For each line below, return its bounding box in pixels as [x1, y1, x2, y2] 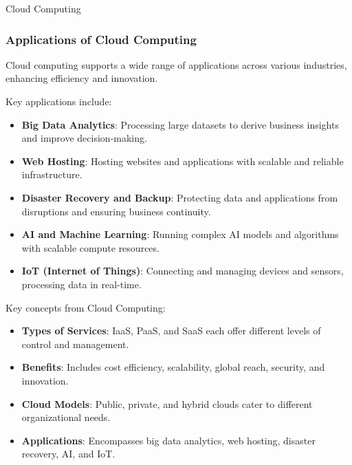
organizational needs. [21, 410, 111, 424]
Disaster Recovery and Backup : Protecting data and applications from [21, 190, 338, 204]
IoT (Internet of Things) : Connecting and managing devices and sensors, [21, 263, 344, 278]
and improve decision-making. [21, 131, 147, 145]
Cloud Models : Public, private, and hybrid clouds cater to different [21, 396, 313, 411]
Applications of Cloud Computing [5, 30, 197, 47]
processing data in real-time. [21, 277, 142, 291]
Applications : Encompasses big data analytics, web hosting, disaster [21, 433, 316, 447]
